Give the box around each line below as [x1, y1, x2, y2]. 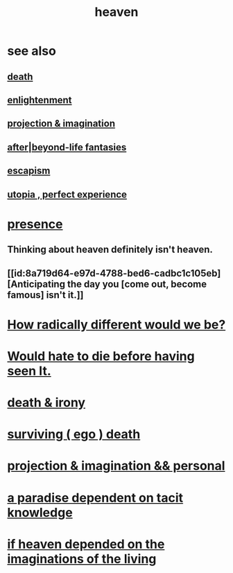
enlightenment [7, 94, 72, 106]
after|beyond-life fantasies [7, 141, 127, 153]
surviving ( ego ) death [7, 427, 141, 442]
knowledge [7, 504, 73, 520]
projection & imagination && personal [7, 458, 225, 474]
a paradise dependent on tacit [7, 490, 184, 506]
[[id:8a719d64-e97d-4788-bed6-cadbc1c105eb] [7, 267, 221, 279]
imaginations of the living [7, 551, 157, 567]
